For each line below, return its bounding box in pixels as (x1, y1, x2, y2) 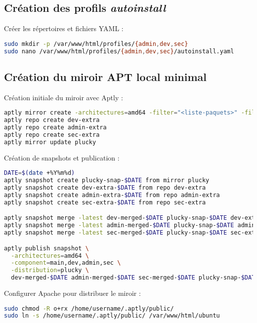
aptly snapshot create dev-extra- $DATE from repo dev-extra (4, 184, 206, 192)
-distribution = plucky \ (11, 267, 89, 274)
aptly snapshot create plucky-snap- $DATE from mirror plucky (4, 177, 210, 184)
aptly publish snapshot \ (4, 244, 89, 252)
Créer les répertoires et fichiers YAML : (4, 23, 124, 34)
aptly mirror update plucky (4, 138, 96, 146)
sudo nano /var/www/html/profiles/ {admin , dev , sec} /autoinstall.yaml (4, 47, 234, 55)
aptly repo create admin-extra (4, 124, 107, 131)
